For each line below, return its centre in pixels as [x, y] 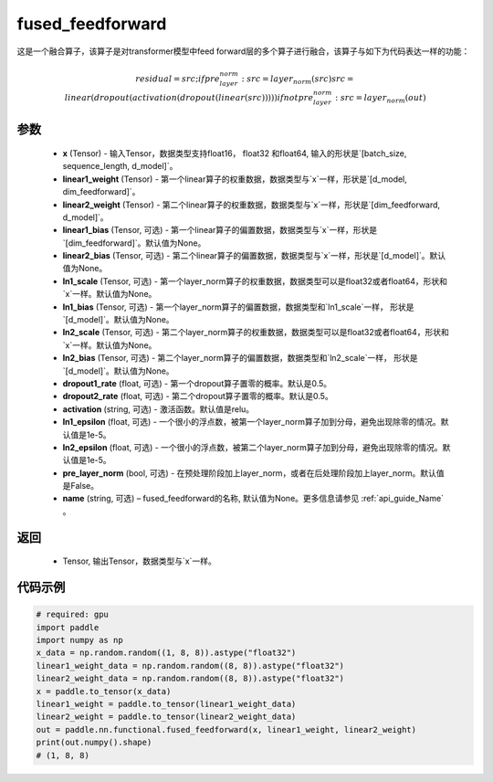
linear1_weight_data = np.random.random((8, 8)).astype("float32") [190, 666]
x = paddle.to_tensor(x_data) [104, 691]
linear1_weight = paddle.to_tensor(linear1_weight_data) [166, 704]
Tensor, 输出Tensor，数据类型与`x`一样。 [139, 561]
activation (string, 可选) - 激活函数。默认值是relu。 [158, 409]
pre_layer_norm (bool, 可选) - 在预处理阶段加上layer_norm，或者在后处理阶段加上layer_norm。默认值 [253, 473]
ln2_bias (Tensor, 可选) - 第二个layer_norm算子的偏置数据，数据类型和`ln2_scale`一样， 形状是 [240, 358]
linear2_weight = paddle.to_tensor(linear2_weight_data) [166, 717]
